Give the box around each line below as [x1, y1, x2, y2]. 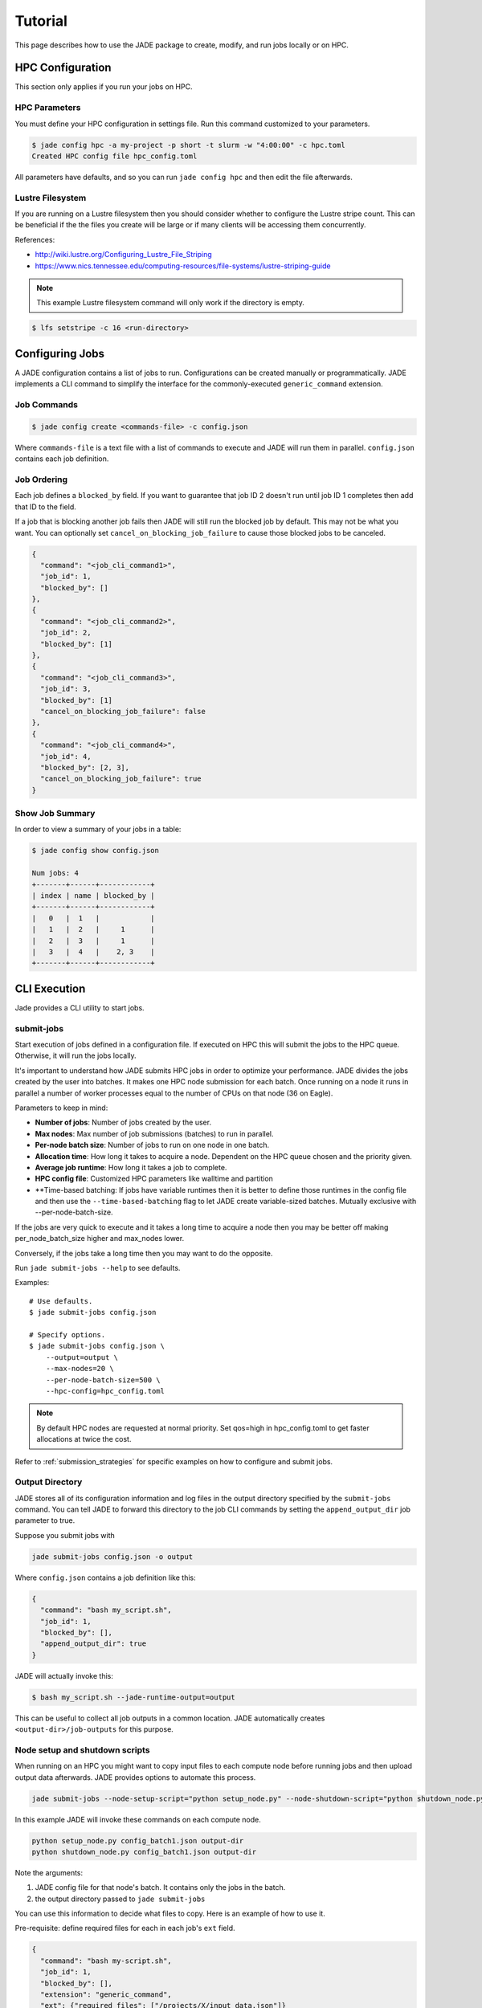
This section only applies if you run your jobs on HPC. [14, 82, 193, 92]
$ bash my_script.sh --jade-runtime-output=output [31, 1692, 236, 1702]
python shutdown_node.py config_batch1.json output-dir [31, 1847, 257, 1856]
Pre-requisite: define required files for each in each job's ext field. [14, 1924, 236, 1933]
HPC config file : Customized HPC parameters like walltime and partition [35, 1173, 273, 1184]
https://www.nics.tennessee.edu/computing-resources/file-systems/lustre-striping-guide [35, 261, 331, 271]
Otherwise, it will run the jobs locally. [14, 1051, 137, 1060]
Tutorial [14, 12, 68, 30]
